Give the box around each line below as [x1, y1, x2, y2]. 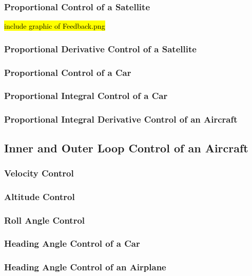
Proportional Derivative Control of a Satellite [4, 42, 197, 55]
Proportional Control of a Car [4, 66, 131, 78]
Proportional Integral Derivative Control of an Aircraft [4, 113, 238, 126]
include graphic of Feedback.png [4, 21, 105, 31]
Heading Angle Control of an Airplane [4, 261, 166, 273]
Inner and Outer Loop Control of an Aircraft [4, 140, 248, 155]
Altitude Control [4, 190, 75, 203]
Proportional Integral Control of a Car [4, 89, 168, 102]
